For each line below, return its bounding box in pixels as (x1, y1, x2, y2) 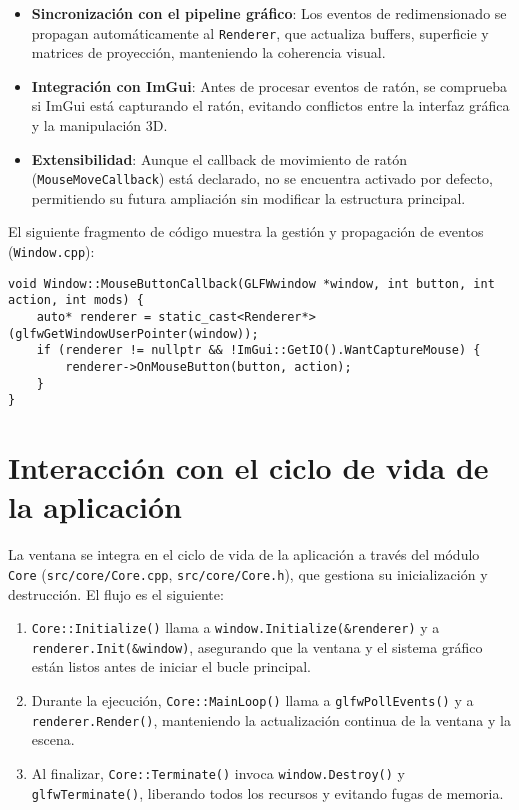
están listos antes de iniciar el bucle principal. (31, 656, 312, 677)
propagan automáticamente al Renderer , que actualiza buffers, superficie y (31, 22, 489, 43)
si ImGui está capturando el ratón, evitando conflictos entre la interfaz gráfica (31, 95, 510, 116)
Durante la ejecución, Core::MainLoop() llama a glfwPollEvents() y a (31, 690, 474, 711)
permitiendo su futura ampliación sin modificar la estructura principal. (31, 187, 466, 208)
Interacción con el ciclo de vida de (8, 447, 489, 488)
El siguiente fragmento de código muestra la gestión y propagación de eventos (8, 221, 484, 242)
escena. (31, 729, 75, 750)
